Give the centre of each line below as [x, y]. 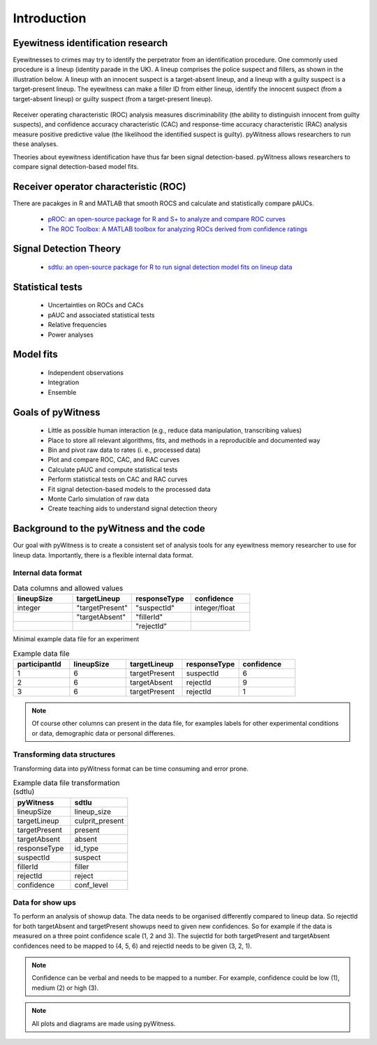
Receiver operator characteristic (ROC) [99, 186]
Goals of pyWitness [57, 412]
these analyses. [36, 144]
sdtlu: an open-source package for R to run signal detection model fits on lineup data [170, 267]
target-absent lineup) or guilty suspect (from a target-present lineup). [113, 98]
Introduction [50, 18]
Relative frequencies [77, 325]
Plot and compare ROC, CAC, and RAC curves [114, 460]
